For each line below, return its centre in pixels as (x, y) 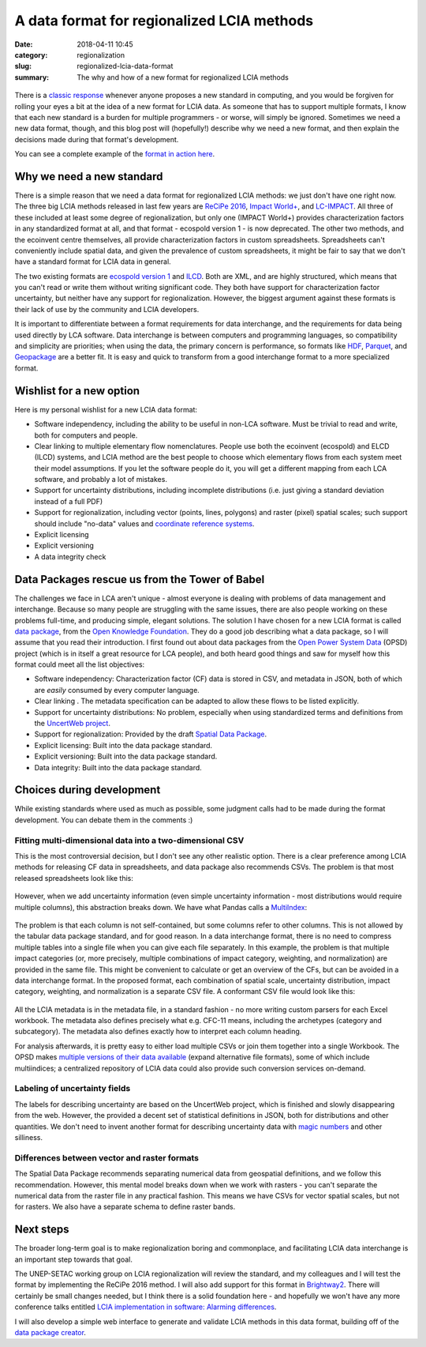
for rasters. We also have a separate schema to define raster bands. (125, 1207)
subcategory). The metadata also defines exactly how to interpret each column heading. (158, 1032)
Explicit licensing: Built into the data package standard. (123, 745)
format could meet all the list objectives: (80, 664)
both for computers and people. (86, 435)
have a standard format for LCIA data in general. (93, 261)
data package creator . (50, 1332)
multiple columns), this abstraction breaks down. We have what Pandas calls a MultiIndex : (161, 907)
